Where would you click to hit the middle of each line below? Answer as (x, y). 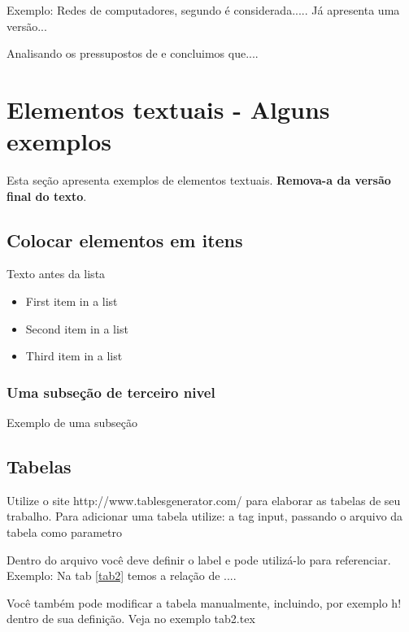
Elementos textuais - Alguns (168, 109)
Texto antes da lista (56, 274)
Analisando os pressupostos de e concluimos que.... (133, 53)
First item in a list (72, 301)
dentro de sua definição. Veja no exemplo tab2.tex (131, 619)
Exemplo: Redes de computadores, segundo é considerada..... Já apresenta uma (203, 10)
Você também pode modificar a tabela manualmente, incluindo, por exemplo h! (204, 602)
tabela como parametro (65, 532)
